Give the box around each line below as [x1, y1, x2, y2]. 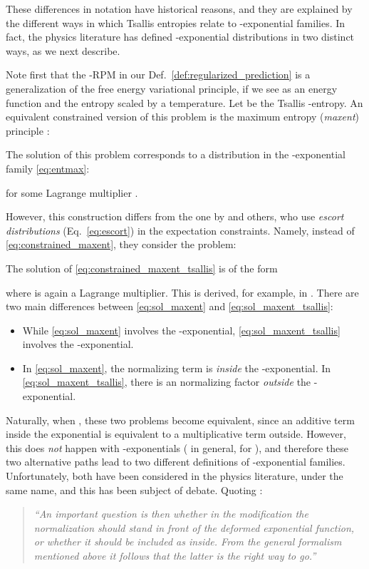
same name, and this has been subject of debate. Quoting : [6, 482, 263, 497]
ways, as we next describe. [6, 43, 120, 58]
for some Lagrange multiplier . [6, 185, 138, 200]
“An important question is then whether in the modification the [33, 506, 308, 521]
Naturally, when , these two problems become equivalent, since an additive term [6, 412, 355, 427]
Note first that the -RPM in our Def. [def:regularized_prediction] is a [6, 67, 311, 82]
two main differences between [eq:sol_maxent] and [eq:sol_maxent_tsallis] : [6, 299, 333, 314]
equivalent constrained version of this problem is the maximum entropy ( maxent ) [6, 109, 360, 124]
